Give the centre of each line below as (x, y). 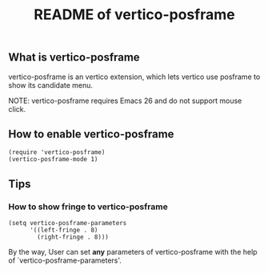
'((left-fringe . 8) (64, 230)
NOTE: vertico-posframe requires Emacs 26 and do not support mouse (125, 101)
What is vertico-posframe (74, 57)
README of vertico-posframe (134, 15)
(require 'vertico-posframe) (57, 152)
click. (17, 109)
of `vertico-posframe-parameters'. (65, 260)
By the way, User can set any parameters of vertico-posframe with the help (133, 252)
